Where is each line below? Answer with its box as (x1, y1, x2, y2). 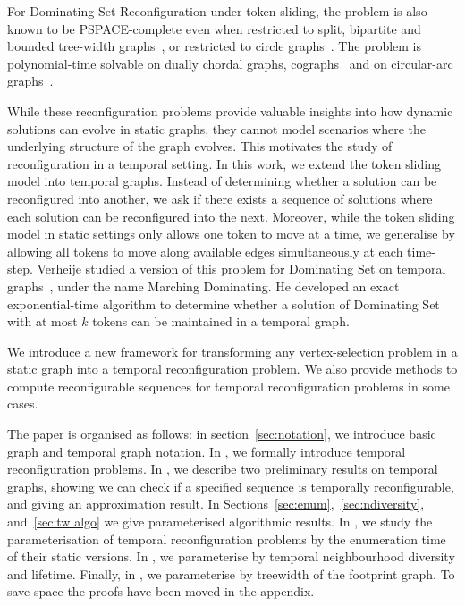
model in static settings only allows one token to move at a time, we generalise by (7, 224, 455, 243)
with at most (7, 312, 78, 331)
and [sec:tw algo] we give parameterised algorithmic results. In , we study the (7, 512, 433, 531)
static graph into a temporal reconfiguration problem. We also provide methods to (7, 359, 458, 378)
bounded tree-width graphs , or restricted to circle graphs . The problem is (7, 37, 422, 55)
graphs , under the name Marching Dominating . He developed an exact (7, 276, 400, 295)
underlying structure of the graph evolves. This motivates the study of (7, 137, 393, 156)
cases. (7, 394, 38, 413)
